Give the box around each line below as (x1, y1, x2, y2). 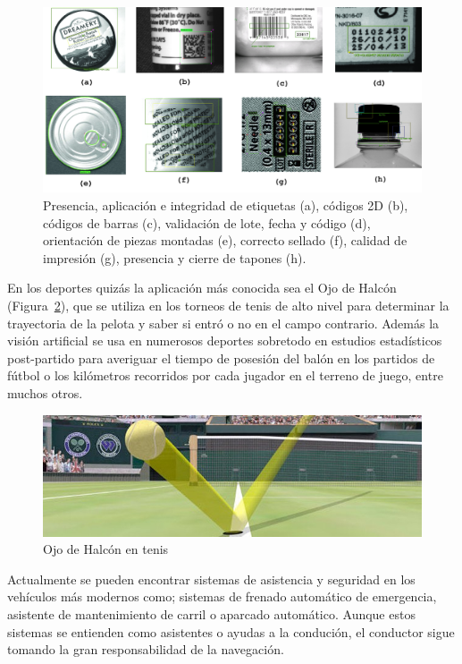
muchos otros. (7, 383, 83, 402)
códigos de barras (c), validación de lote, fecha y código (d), (43, 213, 371, 232)
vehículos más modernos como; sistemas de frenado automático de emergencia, (7, 587, 437, 606)
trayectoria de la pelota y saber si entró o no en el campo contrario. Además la (7, 313, 440, 332)
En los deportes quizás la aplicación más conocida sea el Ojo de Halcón (7, 278, 397, 297)
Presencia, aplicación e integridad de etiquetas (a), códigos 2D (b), (43, 196, 408, 215)
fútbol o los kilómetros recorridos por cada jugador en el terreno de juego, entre (7, 366, 443, 385)
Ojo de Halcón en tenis (43, 540, 169, 558)
